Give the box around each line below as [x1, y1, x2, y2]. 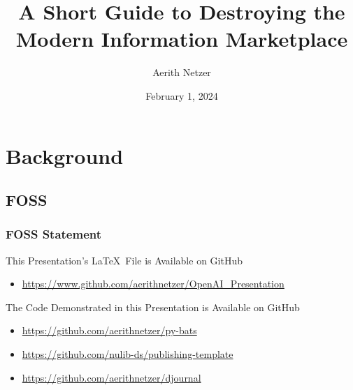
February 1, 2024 [145, 88, 218, 103]
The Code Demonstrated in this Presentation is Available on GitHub [6, 299, 300, 314]
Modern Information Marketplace [15, 24, 348, 53]
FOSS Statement [6, 225, 102, 243]
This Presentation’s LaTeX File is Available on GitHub [6, 253, 243, 267]
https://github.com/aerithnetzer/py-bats [22, 323, 197, 338]
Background [6, 141, 124, 170]
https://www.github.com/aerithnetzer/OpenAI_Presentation [22, 276, 284, 291]
